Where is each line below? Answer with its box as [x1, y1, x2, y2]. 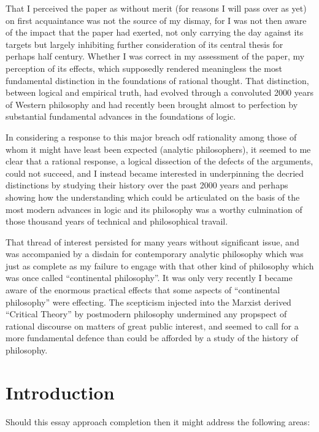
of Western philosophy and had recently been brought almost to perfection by [6, 98, 298, 110]
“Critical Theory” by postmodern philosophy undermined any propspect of [6, 307, 287, 320]
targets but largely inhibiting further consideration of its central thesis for [6, 37, 283, 50]
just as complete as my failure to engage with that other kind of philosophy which [6, 259, 314, 272]
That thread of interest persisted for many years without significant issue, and [6, 235, 299, 248]
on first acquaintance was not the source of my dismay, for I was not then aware [6, 13, 307, 26]
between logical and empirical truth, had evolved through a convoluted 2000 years [6, 86, 313, 99]
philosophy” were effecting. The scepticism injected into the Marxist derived [6, 295, 291, 308]
